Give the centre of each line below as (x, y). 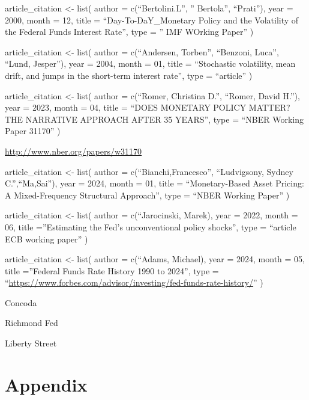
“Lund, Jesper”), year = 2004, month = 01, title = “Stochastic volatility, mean (150, 63)
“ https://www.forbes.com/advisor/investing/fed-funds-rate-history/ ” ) (134, 282)
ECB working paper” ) (46, 238)
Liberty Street (31, 343)
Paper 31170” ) (33, 131)
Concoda (21, 302)
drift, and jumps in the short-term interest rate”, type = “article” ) (129, 75)
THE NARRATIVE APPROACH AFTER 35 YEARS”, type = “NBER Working (154, 119)
